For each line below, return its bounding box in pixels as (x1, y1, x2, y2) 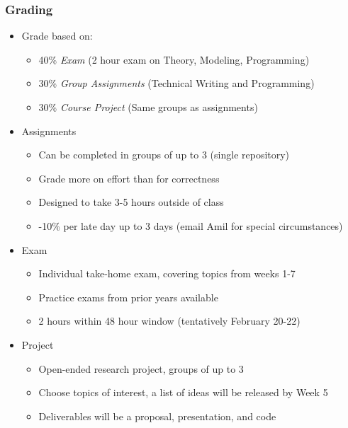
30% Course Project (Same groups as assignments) (38, 100, 258, 114)
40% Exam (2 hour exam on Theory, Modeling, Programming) (38, 52, 310, 66)
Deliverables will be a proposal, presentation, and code (38, 408, 276, 423)
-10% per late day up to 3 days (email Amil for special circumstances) (38, 218, 343, 233)
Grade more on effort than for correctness (38, 170, 220, 185)
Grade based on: (21, 28, 93, 43)
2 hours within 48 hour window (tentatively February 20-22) (38, 313, 301, 328)
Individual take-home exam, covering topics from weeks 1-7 (38, 266, 296, 281)
